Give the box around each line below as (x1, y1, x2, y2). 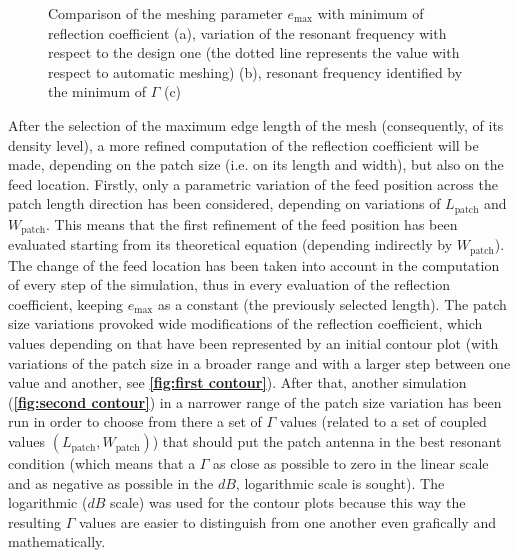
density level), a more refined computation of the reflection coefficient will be (8, 134, 479, 155)
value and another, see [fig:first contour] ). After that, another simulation (8, 372, 467, 393)
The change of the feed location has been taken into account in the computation (8, 254, 500, 275)
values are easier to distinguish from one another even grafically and (78, 511, 496, 532)
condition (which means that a (8, 453, 196, 474)
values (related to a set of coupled (279, 411, 487, 432)
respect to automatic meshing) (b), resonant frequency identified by (48, 61, 463, 82)
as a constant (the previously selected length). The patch (157, 293, 507, 314)
